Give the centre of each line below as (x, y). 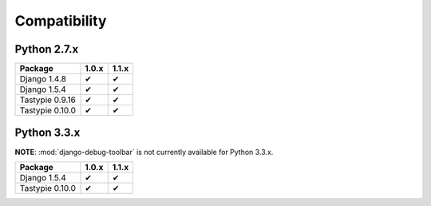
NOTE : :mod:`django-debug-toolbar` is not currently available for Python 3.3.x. (144, 152)
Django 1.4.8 (43, 79)
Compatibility (61, 21)
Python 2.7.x (47, 49)
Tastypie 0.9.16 (47, 100)
